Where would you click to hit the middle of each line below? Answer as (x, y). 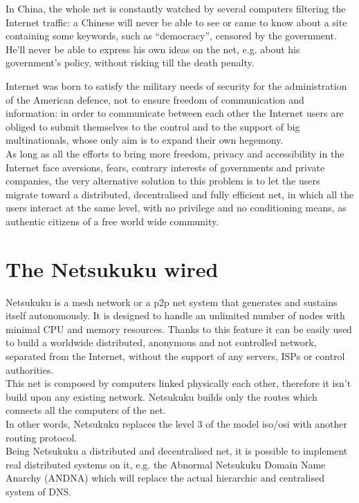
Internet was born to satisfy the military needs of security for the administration (176, 85)
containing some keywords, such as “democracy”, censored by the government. (171, 36)
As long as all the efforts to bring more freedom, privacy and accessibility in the (175, 153)
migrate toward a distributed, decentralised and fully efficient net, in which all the (180, 194)
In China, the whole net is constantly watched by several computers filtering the (176, 8)
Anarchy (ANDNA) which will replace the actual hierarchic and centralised (165, 478)
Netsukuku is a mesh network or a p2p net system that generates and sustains (172, 302)
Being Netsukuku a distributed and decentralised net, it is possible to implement (177, 451)
